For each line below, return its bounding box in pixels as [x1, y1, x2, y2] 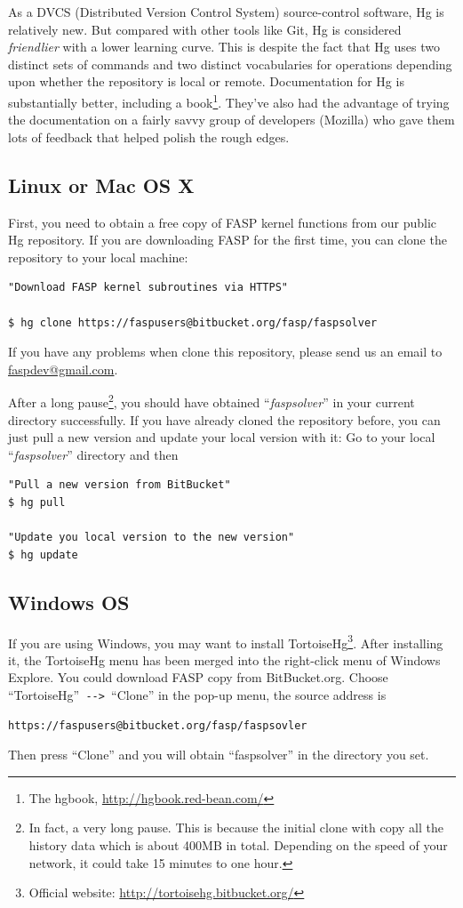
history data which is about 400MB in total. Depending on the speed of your [28, 836, 448, 855]
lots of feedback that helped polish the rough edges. [8, 127, 290, 146]
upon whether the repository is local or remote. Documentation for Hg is [8, 72, 404, 91]
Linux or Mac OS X [8, 171, 195, 198]
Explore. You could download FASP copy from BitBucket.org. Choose [8, 668, 388, 687]
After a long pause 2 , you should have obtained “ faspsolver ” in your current [8, 390, 415, 412]
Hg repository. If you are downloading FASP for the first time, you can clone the [8, 230, 447, 249]
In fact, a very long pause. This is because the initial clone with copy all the [28, 818, 444, 837]
